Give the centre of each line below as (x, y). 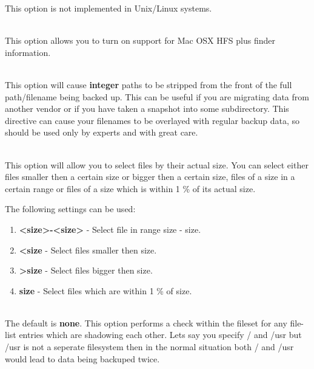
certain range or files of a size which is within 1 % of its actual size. (130, 188)
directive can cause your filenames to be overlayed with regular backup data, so (152, 120)
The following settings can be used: (70, 209)
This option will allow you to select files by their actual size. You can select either (157, 164)
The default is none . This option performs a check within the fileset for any (146, 322)
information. (28, 52)
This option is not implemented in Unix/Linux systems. (109, 8)
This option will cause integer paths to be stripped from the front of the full (149, 84)
